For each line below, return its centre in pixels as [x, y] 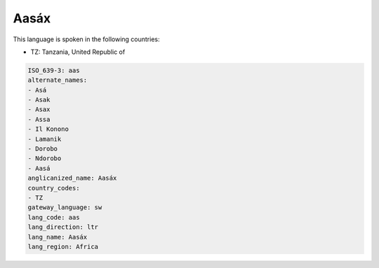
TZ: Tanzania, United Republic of [78, 52]
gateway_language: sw [65, 207]
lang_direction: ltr [63, 227]
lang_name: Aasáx [58, 237]
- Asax [39, 110]
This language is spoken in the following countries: [86, 39]
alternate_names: [58, 80]
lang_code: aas [54, 217]
